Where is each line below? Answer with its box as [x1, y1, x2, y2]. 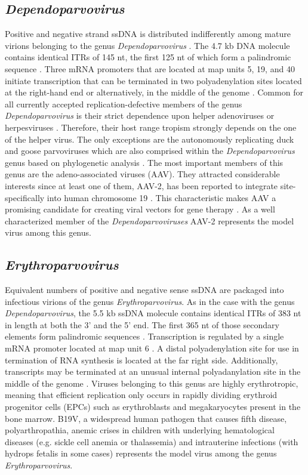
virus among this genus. [5, 226, 91, 239]
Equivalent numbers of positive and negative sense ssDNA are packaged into [5, 283, 284, 296]
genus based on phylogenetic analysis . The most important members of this [5, 156, 284, 168]
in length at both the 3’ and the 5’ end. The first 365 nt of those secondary [5, 318, 279, 331]
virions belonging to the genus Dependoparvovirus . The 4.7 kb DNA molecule [5, 39, 290, 51]
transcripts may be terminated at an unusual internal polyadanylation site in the [5, 365, 301, 378]
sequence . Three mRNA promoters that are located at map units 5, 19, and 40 [5, 62, 295, 75]
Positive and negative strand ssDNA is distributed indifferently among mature [5, 27, 291, 40]
